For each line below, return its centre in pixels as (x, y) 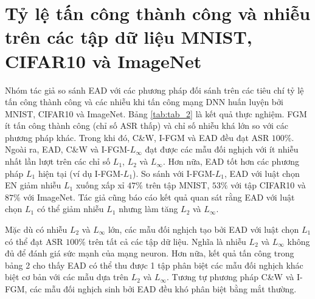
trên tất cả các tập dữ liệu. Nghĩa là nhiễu (167, 241)
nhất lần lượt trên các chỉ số (58, 161)
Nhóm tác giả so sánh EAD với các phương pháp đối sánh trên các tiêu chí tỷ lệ (154, 90)
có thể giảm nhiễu (70, 209)
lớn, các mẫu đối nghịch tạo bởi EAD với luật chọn (203, 229)
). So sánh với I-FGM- (174, 173)
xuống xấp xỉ (100, 185)
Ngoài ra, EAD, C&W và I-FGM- (67, 149)
